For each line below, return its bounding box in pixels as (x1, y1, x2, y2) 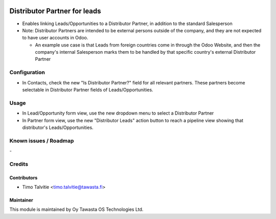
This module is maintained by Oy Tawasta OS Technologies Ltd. (9, 206, 144, 212)
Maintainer (9, 197, 33, 203)
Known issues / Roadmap (9, 137, 74, 144)
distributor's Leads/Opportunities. (22, 124, 94, 130)
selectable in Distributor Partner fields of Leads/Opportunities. (22, 87, 153, 93)
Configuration (9, 69, 45, 76)
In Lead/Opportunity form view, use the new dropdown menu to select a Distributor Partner (22, 110, 214, 116)
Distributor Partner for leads (9, 7, 102, 15)
